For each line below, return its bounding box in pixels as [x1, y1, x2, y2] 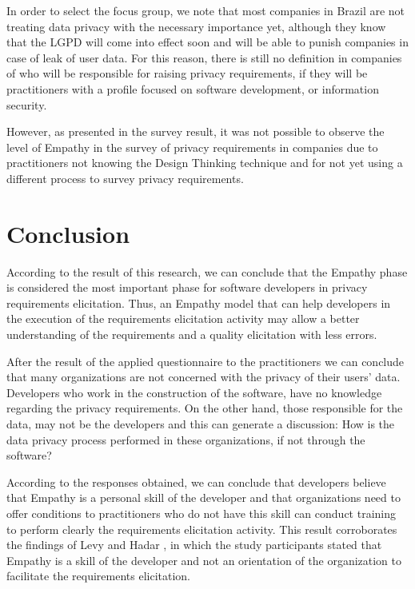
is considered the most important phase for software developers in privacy [6, 279, 368, 296]
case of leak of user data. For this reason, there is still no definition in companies [6, 49, 402, 66]
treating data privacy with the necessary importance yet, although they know [6, 18, 386, 34]
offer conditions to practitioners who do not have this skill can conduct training [6, 504, 396, 521]
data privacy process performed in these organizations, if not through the [6, 431, 365, 448]
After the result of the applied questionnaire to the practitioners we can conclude [6, 352, 405, 369]
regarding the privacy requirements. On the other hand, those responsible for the [6, 400, 403, 416]
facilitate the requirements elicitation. [6, 567, 190, 584]
